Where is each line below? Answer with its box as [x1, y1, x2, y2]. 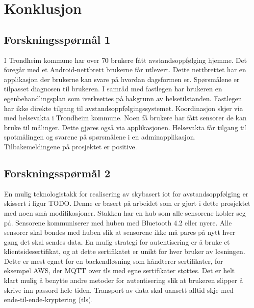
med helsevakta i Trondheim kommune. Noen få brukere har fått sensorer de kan [4, 112, 247, 123]
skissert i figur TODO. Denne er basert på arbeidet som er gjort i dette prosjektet [4, 198, 251, 208]
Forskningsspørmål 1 [4, 31, 110, 47]
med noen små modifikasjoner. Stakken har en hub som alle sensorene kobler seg [4, 207, 246, 218]
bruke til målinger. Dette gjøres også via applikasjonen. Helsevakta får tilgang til [4, 122, 247, 132]
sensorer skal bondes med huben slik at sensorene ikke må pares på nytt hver [4, 227, 235, 237]
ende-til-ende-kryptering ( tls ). [4, 294, 93, 305]
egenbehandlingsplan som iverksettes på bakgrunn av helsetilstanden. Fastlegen [4, 93, 242, 103]
